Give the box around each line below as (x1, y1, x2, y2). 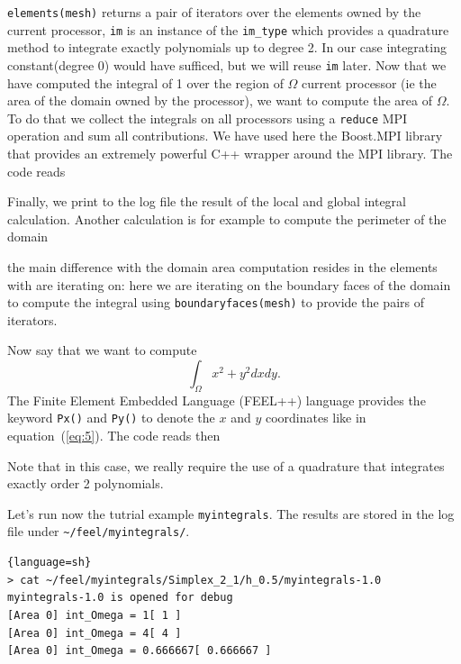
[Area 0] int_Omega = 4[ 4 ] (7, 626, 182, 640)
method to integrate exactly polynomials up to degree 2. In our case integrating (7, 38, 447, 57)
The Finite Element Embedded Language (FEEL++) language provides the (7, 390, 426, 409)
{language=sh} (7, 556, 92, 569)
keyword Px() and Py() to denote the (7, 408, 215, 427)
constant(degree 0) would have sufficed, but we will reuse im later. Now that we (7, 55, 447, 74)
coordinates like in (265, 408, 366, 427)
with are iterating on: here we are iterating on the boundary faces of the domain (7, 275, 451, 294)
